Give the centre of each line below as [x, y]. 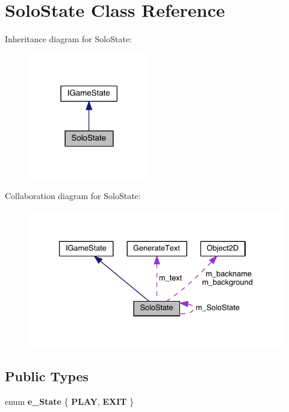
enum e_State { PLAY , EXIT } [70, 401]
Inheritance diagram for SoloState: [68, 39]
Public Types [47, 376]
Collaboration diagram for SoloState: [73, 195]
